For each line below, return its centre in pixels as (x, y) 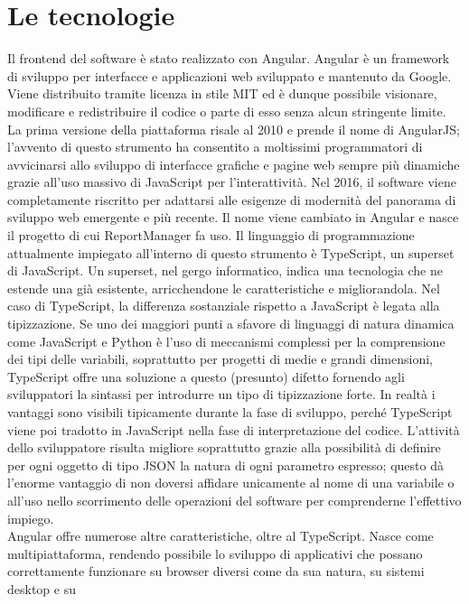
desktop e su (42, 588)
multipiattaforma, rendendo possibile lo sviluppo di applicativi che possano (215, 553)
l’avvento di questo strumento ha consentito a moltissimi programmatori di (215, 147)
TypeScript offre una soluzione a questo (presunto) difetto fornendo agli (206, 376)
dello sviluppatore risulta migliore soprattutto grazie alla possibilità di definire (224, 447)
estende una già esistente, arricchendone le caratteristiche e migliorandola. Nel (224, 288)
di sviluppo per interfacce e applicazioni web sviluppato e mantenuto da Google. (230, 75)
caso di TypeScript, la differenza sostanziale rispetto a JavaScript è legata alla (224, 306)
